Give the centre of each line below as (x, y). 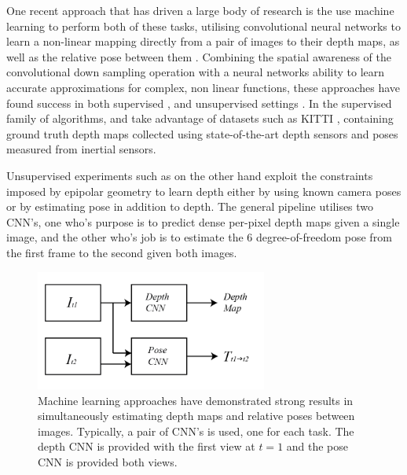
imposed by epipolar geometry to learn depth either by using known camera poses (204, 191)
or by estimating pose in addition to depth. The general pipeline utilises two (190, 206)
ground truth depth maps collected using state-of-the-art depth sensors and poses (202, 133)
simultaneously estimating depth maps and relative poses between (196, 416)
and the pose (317, 446)
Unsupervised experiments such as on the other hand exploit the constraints (190, 175)
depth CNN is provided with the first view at (147, 446)
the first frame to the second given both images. (122, 252)
